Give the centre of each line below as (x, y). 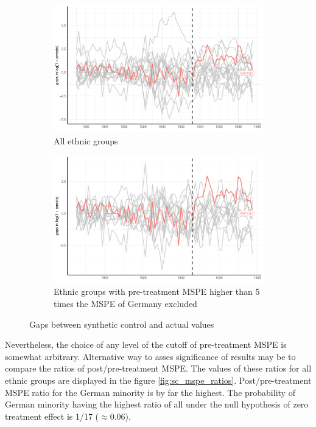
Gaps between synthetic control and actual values (122, 324)
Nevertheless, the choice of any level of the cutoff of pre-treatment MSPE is (146, 344)
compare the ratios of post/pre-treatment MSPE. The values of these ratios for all (158, 368)
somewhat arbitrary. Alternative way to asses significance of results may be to (150, 356)
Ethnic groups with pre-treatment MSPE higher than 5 (157, 291)
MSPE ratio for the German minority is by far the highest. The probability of (150, 392)
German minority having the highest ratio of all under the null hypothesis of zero (157, 404)
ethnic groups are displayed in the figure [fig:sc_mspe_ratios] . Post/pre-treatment (158, 380)
